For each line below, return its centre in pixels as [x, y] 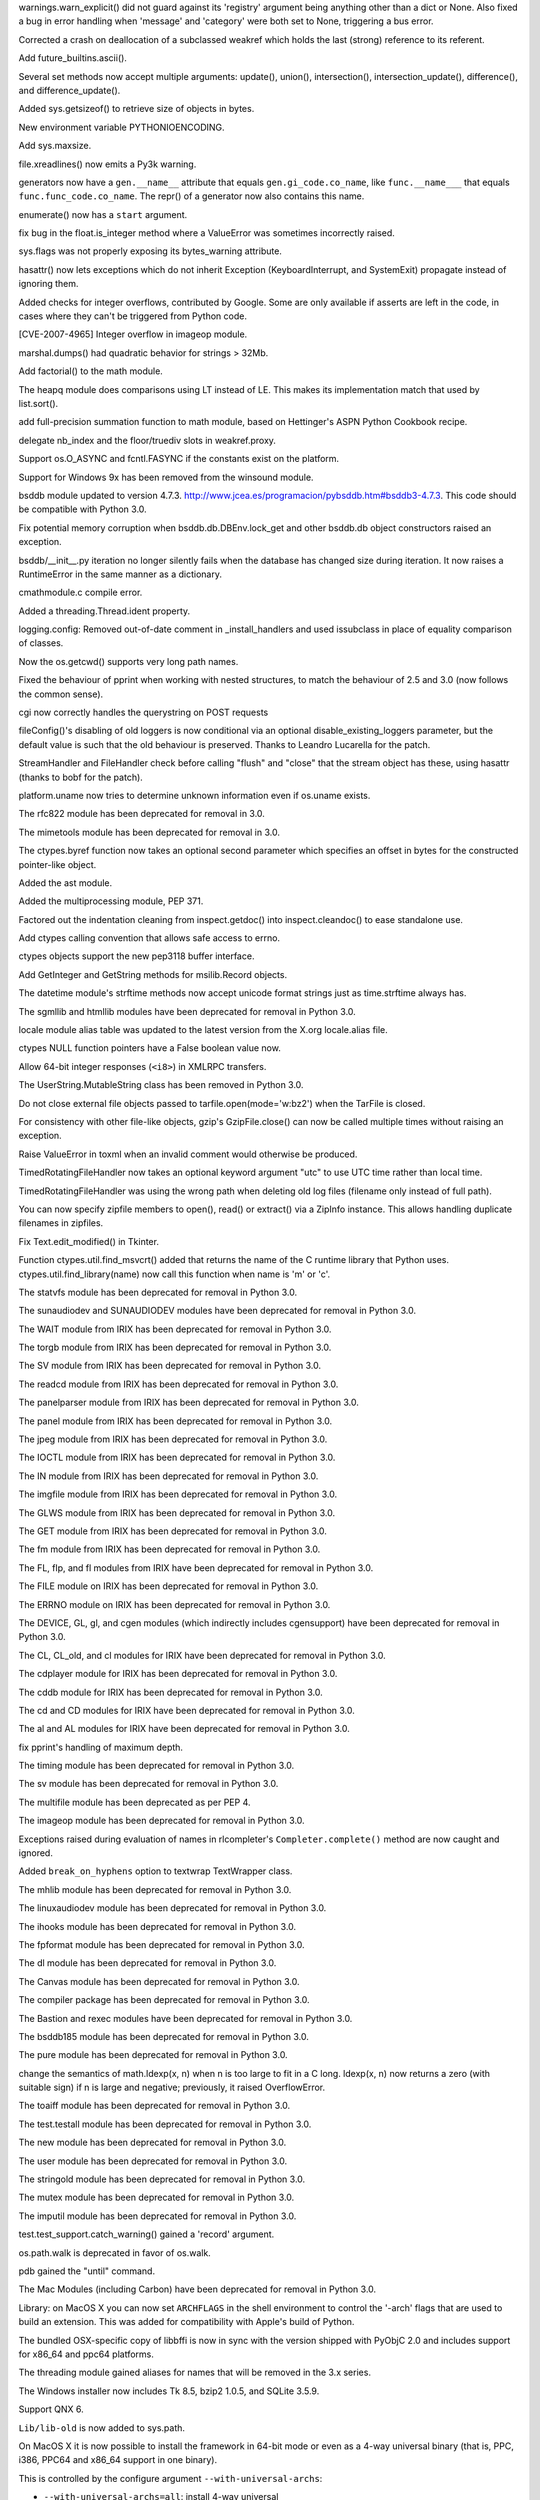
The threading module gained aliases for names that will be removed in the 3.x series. [195, 2372]
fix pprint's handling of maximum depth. [101, 1747]
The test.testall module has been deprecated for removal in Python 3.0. [165, 2124]
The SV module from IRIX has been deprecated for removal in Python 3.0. [170, 1366]
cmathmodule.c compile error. [80, 592]
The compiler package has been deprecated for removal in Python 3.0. [164, 2000]
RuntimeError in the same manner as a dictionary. [120, 574]
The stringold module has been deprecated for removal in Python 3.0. [162, 2179]
